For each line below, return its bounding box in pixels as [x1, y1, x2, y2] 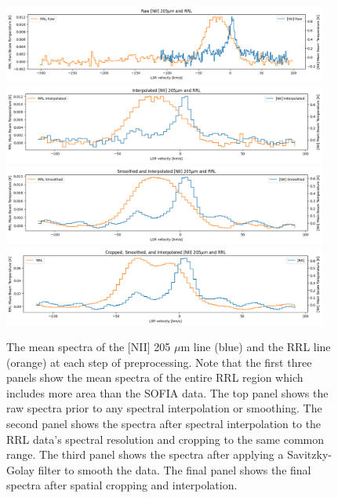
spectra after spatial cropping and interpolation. [6, 477, 238, 493]
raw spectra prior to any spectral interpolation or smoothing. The [6, 400, 322, 416]
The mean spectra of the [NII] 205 [6, 339, 171, 355]
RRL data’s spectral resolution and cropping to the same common [6, 430, 325, 447]
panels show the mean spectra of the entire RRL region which [6, 369, 303, 386]
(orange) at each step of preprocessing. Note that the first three [6, 353, 312, 370]
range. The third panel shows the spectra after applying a [6, 446, 284, 463]
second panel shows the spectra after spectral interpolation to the [6, 416, 322, 432]
